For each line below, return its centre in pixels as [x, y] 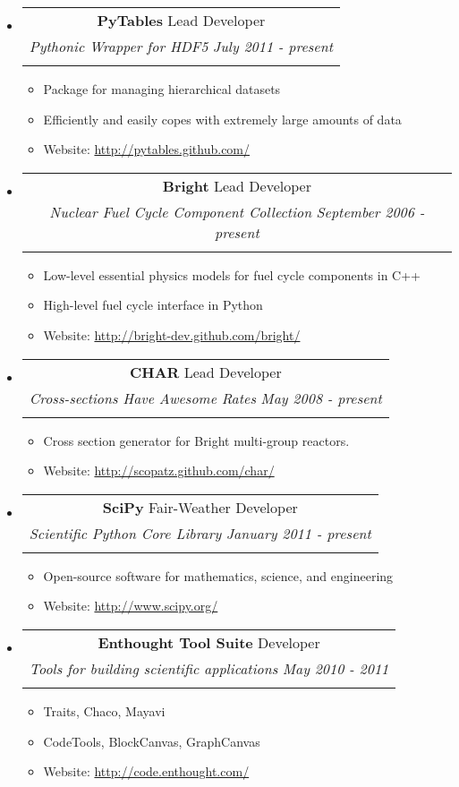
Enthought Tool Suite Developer [209, 642]
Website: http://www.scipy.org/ [131, 606]
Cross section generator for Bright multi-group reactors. [196, 440]
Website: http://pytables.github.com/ [147, 149]
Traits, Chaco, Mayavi [104, 710]
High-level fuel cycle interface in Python [153, 305]
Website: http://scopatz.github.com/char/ [159, 470]
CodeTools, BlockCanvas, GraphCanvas [152, 741]
